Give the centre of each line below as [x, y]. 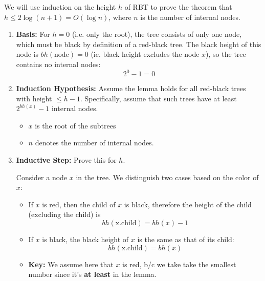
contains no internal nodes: [58, 64]
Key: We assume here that [71, 264]
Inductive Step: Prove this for [66, 160]
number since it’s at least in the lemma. [92, 274]
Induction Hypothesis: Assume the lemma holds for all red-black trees [131, 88]
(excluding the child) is [64, 214]
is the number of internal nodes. [190, 17]
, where [120, 17]
